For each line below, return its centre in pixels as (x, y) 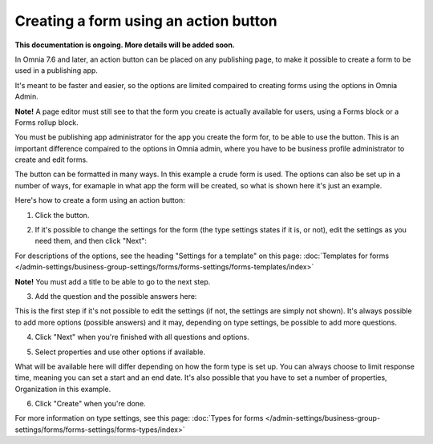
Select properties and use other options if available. (120, 352)
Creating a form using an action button (146, 21)
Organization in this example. (63, 389)
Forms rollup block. (47, 122)
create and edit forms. (51, 159)
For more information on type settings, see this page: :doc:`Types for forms (139, 418)
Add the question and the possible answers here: (116, 296)
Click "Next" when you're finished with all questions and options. (142, 337)
